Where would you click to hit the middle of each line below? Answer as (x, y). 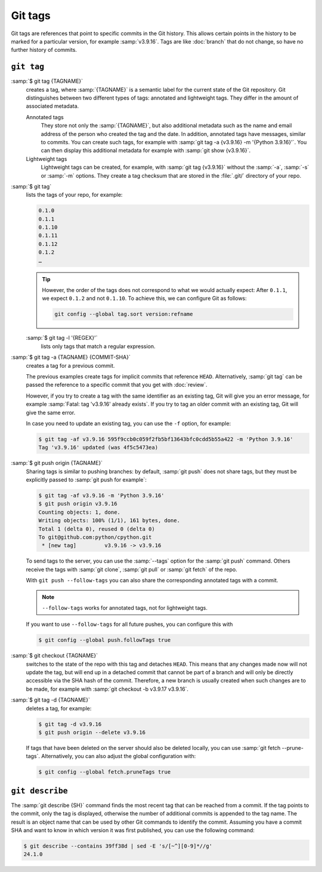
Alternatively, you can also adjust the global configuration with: (118, 756)
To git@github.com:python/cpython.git (95, 537)
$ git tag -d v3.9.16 (70, 724)
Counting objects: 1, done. (79, 512)
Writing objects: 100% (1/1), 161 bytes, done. (109, 521)
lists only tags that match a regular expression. (98, 346)
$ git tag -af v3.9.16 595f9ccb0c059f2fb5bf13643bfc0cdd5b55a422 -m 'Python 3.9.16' (166, 439)
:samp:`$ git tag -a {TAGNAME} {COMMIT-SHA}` (71, 357)
